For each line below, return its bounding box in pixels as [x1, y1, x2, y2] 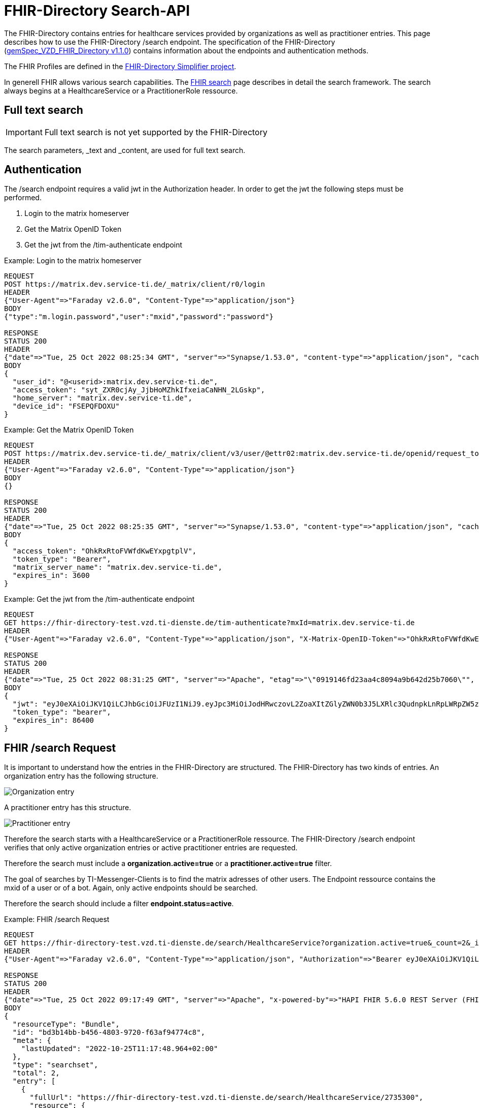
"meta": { [12, 1036, 51, 1045]
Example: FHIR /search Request [4, 915, 110, 924]
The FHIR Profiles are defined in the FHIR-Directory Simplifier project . [4, 61, 236, 71]
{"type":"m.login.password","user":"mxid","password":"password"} [4, 313, 274, 321]
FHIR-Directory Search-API [4, 2, 190, 19]
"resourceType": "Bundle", [12, 1020, 120, 1029]
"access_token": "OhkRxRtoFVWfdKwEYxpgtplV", [12, 547, 197, 556]
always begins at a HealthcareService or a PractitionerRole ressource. [4, 86, 238, 95]
